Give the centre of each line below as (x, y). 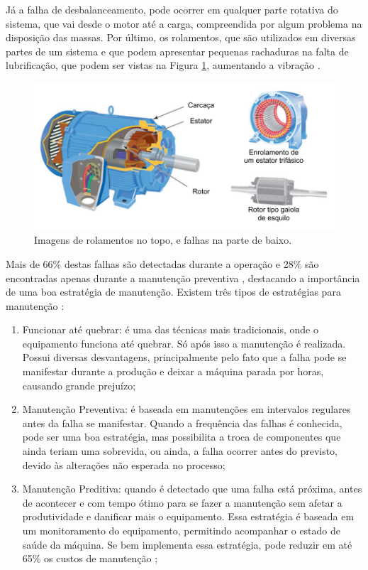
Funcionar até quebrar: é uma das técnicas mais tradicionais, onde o (170, 329)
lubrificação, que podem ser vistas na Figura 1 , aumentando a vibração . (163, 65)
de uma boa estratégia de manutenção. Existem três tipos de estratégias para (173, 292)
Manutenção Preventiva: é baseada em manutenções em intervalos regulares (186, 409)
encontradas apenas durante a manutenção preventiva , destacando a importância (183, 278)
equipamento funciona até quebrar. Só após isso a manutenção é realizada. (184, 343)
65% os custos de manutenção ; (90, 558)
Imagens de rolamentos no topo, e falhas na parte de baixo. (163, 240)
